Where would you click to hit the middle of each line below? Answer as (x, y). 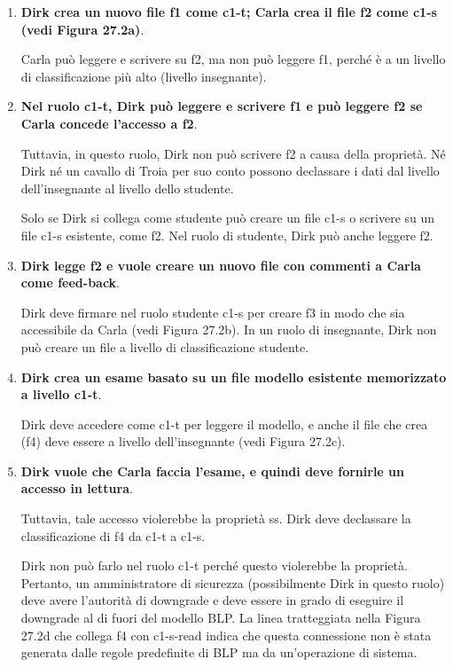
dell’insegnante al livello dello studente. (127, 188)
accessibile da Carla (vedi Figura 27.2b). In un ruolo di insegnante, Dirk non (229, 330)
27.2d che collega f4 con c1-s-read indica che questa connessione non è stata (226, 635)
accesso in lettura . (77, 488)
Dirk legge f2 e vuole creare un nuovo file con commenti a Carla (221, 265)
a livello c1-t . (61, 394)
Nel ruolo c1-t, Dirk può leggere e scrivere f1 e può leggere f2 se (222, 106)
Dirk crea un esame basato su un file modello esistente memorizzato (234, 377)
